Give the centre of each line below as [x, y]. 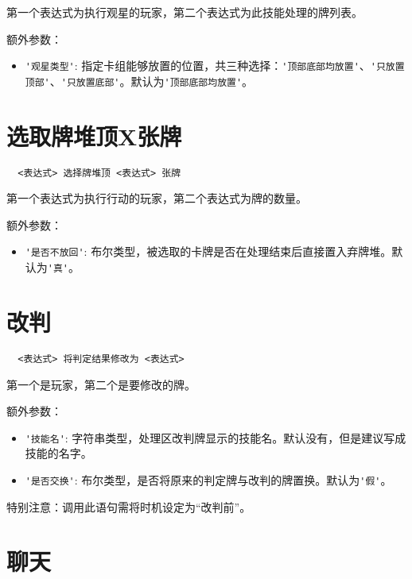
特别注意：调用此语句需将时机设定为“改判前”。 [129, 506]
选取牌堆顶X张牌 [94, 135]
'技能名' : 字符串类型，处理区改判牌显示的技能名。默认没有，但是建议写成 [216, 437]
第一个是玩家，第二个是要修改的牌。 [101, 384]
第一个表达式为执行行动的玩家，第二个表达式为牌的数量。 [157, 198]
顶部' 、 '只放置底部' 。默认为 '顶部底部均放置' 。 [139, 81]
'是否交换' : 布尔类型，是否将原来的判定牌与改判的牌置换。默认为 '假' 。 [208, 480]
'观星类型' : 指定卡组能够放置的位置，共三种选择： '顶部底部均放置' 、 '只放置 [215, 66]
